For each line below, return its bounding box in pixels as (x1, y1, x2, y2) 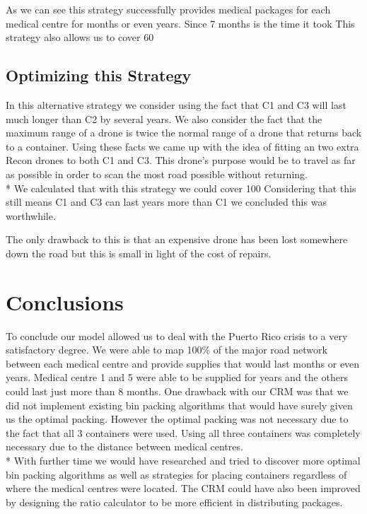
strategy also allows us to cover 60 (6, 30, 154, 45)
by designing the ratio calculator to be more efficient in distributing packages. (6, 494, 343, 509)
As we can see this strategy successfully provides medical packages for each (6, 2, 331, 16)
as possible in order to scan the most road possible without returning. (6, 166, 308, 181)
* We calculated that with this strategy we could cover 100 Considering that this (6, 180, 356, 195)
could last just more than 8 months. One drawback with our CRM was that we (6, 384, 349, 399)
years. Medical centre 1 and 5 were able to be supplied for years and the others (6, 370, 348, 385)
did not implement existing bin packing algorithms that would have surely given (6, 397, 353, 412)
